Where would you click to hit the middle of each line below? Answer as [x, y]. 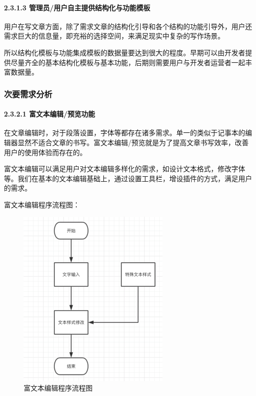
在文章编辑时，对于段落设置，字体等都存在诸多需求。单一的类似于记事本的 [125, 133]
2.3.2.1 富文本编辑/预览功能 [50, 114]
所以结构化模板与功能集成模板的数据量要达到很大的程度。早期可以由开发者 [125, 52]
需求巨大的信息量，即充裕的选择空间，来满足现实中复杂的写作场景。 [114, 36]
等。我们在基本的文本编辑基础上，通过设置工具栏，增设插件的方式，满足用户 [128, 178]
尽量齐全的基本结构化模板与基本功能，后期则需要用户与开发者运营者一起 [128, 62]
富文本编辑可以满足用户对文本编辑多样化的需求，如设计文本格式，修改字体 [125, 169]
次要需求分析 [28, 94]
